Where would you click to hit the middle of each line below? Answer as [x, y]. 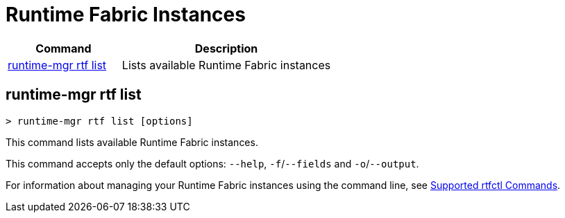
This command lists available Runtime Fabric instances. [132, 142]
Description [226, 48]
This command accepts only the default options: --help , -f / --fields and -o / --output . [212, 163]
